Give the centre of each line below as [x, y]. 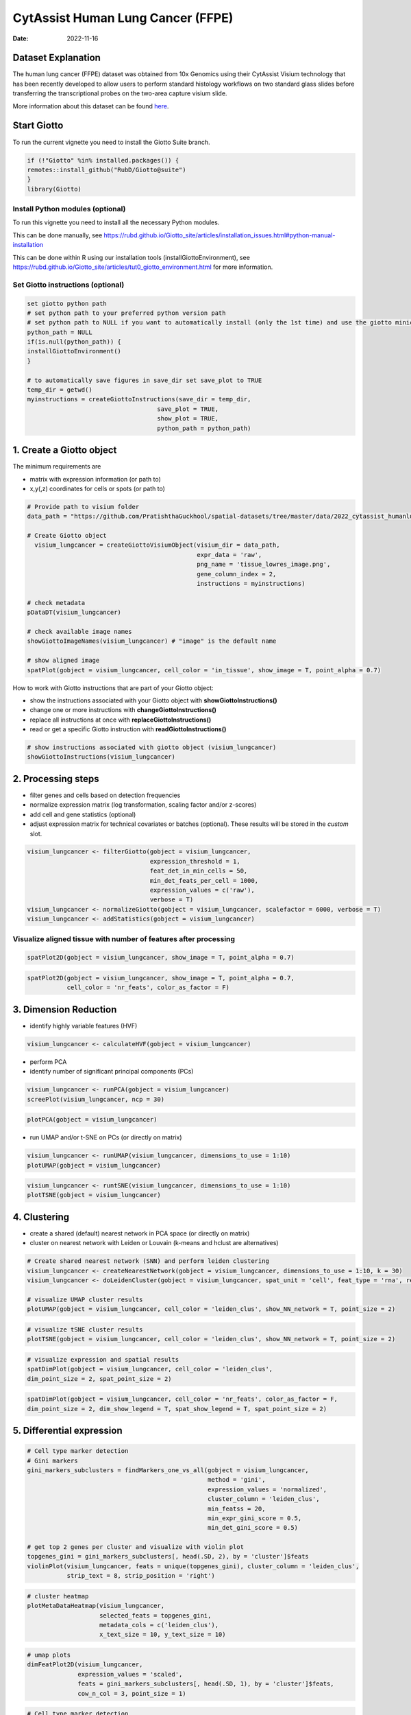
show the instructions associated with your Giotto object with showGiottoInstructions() [153, 700]
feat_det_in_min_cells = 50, [199, 871]
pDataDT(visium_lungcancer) [74, 613]
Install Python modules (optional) [69, 209]
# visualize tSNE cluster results [85, 1329]
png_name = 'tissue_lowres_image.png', [263, 565]
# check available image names [80, 631]
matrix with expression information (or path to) [95, 479]
